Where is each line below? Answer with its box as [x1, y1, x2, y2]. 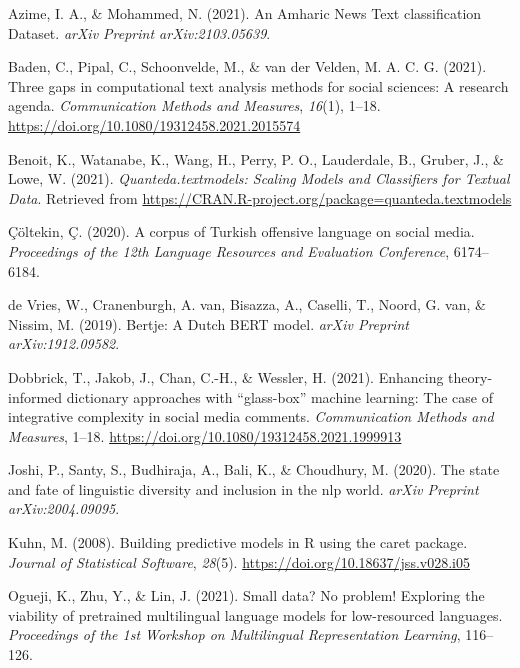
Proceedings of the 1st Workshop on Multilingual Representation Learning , [8, 624, 461, 645]
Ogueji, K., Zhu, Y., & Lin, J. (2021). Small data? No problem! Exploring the [8, 585, 485, 606]
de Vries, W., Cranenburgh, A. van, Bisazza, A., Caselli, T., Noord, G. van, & [8, 294, 486, 315]
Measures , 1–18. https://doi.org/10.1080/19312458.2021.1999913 [8, 425, 402, 446]
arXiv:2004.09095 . [8, 498, 120, 519]
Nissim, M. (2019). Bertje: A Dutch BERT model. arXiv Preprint [8, 313, 409, 334]
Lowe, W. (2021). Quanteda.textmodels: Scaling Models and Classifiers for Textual [8, 168, 510, 189]
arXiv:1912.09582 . [8, 333, 120, 354]
